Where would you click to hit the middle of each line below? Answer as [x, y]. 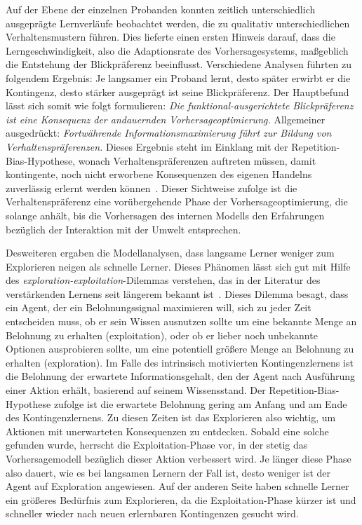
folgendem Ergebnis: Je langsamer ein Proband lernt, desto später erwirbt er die [178, 77]
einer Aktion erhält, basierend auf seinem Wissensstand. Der [136, 390]
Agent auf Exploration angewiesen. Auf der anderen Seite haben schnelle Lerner [177, 486]
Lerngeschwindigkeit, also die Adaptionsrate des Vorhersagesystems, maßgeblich [177, 50]
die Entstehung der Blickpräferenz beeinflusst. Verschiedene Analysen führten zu [179, 64]
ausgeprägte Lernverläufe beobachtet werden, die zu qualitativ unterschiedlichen [178, 23]
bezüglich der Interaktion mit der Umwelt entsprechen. [123, 229]
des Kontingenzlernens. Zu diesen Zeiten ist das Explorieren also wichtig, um [171, 417]
